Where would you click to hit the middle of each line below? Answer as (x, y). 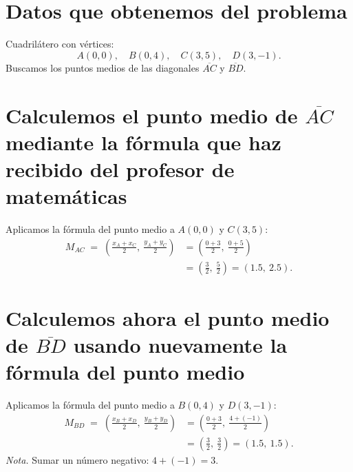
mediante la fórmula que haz (143, 142)
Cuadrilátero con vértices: (60, 44)
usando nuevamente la (180, 345)
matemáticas (66, 196)
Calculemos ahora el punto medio (168, 317)
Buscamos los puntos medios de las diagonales (103, 67)
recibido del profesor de (120, 168)
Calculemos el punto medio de (152, 115)
